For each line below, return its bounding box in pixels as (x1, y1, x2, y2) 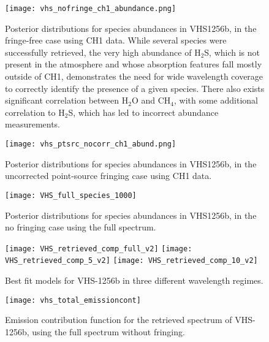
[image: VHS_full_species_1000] (5, 191, 137, 200)
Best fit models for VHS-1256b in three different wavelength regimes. (5, 274, 263, 286)
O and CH (131, 94, 171, 107)
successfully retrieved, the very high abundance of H (5, 45, 201, 58)
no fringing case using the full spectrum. (5, 221, 156, 234)
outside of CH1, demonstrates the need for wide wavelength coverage (5, 70, 263, 83)
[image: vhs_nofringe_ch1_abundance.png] (5, 4, 176, 13)
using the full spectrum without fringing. (32, 325, 185, 338)
